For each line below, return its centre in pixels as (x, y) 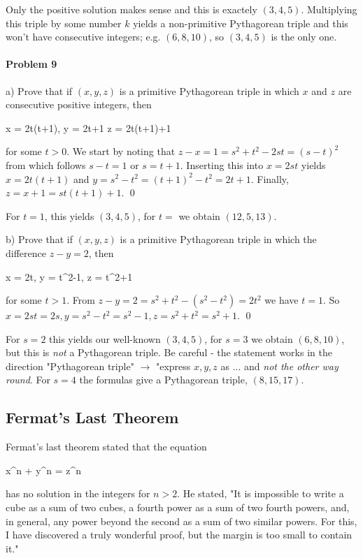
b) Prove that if (39, 239)
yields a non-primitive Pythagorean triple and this (241, 23)
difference (26, 252)
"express (173, 366)
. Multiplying (329, 9)
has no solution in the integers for (78, 493)
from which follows (46, 164)
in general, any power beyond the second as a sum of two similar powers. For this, (181, 521)
